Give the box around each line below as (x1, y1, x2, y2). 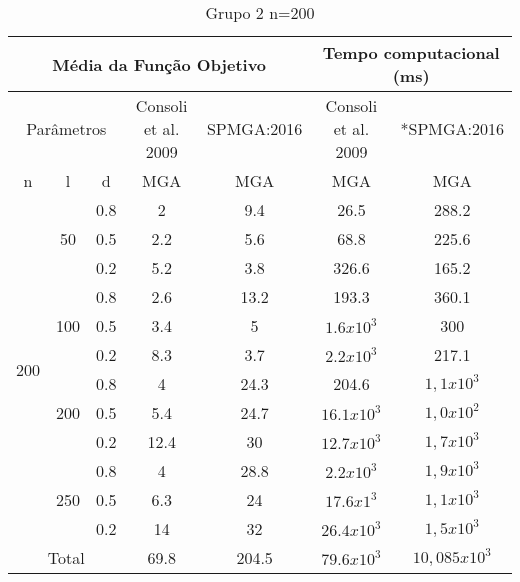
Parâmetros (26, 117, 107, 140)
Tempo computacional (322, 41, 500, 64)
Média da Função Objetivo (52, 52, 267, 76)
